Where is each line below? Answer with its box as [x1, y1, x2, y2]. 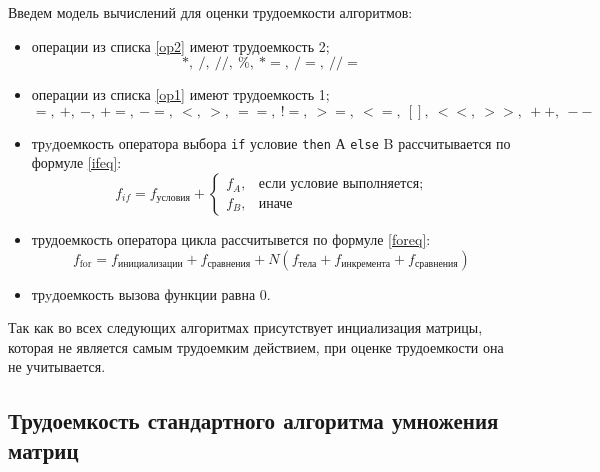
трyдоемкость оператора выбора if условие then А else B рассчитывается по [31, 132, 511, 153]
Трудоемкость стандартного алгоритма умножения [8, 405, 499, 436]
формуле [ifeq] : [31, 152, 122, 173]
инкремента [341, 259, 391, 270]
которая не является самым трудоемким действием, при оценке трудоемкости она [8, 336, 504, 357]
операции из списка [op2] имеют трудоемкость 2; [31, 35, 330, 56]
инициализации [117, 259, 183, 270]
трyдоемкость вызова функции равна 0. [31, 283, 271, 304]
